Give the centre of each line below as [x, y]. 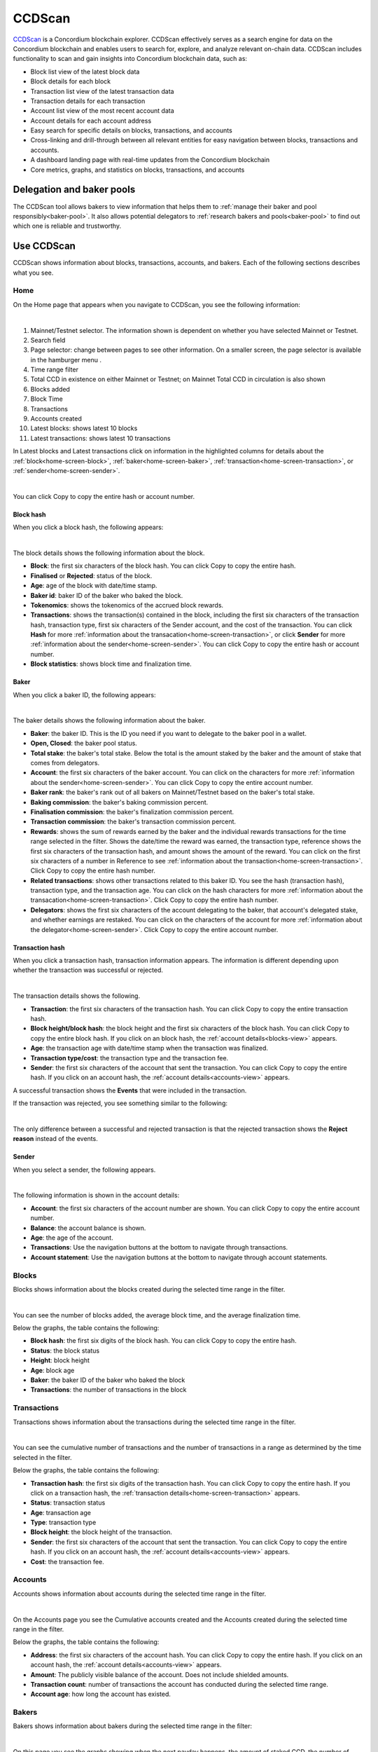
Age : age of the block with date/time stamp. [94, 586]
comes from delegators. [65, 762]
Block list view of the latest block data [85, 71]
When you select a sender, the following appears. [84, 1170]
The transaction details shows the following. [76, 996]
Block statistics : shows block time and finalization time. [111, 664]
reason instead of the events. [55, 1139]
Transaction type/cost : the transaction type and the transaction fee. [129, 1058]
